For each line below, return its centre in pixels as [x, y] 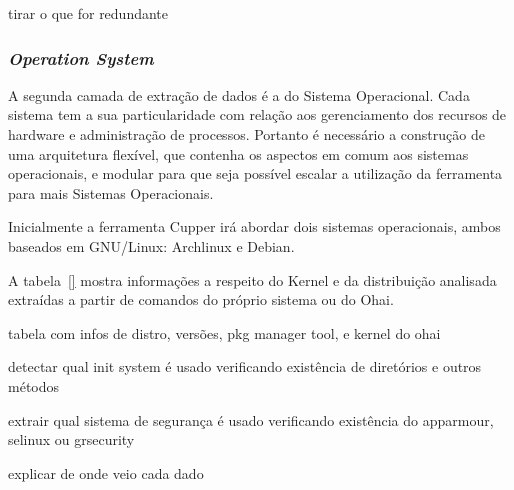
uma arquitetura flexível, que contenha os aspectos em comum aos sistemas [238, 153]
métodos [34, 385]
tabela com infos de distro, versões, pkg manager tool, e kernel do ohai [224, 332]
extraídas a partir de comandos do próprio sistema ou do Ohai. [201, 299]
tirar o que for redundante [88, 13]
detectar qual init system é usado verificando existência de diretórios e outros [245, 366]
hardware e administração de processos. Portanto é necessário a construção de [246, 134]
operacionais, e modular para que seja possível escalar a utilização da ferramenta [255, 173]
